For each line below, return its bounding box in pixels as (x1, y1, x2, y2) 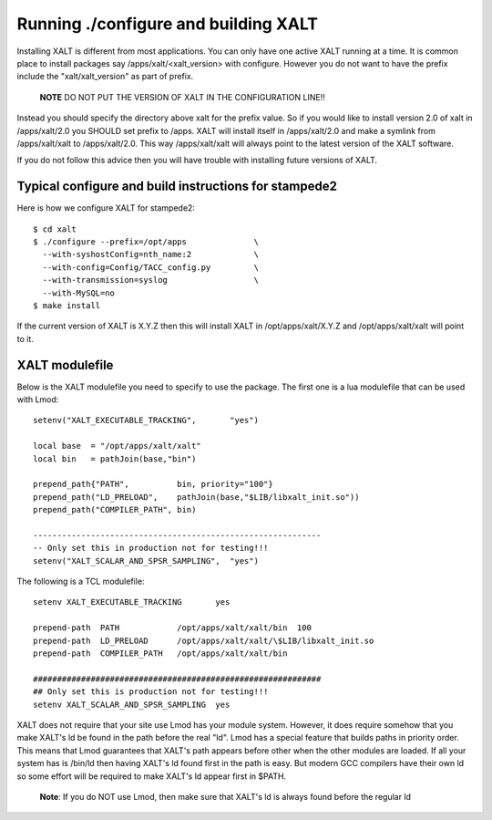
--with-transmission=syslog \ (42, 275, 260, 285)
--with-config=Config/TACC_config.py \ (42, 262, 260, 273)
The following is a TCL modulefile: (16, 576, 145, 587)
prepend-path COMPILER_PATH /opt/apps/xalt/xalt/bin (33, 649, 288, 659)
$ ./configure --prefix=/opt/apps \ (33, 236, 260, 246)
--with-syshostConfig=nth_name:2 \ (42, 249, 260, 260)
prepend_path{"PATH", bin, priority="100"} (33, 479, 273, 490)
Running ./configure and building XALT (16, 14, 319, 34)
